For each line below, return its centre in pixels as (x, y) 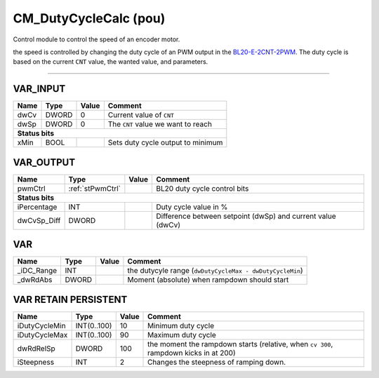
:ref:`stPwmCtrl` (94, 188)
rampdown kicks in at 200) (192, 353)
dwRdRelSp (36, 349)
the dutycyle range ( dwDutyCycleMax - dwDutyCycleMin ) (215, 271)
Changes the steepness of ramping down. (217, 362)
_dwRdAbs (35, 280)
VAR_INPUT (39, 89)
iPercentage (37, 207)
